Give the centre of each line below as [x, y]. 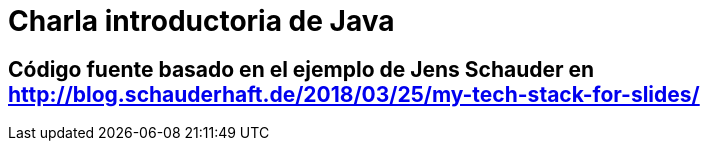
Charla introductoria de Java [201, 21]
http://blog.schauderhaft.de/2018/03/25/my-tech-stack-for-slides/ [354, 94]
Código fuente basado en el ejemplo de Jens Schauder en [301, 69]
